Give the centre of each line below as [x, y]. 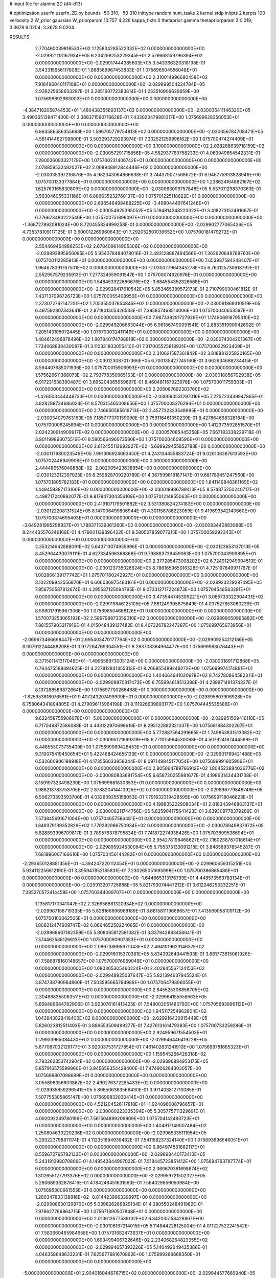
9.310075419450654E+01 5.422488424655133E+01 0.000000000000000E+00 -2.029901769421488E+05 [148, 754]
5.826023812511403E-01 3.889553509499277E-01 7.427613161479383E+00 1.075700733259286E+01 [143, 1025]
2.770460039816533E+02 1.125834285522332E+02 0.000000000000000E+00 [120, 48]
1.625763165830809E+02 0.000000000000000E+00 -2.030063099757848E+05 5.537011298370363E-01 [148, 189]
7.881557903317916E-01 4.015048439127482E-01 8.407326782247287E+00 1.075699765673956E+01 [143, 625]
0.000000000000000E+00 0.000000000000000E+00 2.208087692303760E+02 [122, 389]
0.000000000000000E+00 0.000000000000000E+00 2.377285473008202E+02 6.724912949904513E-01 [149, 561]
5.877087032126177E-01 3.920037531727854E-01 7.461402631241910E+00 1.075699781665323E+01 [142, 1047]
